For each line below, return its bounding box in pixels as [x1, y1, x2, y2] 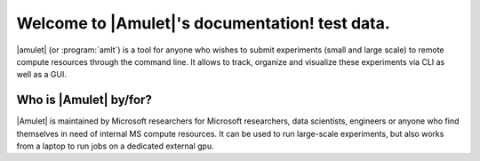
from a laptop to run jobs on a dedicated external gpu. [16, 141, 215, 151]
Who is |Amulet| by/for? [16, 93, 153, 108]
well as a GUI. [16, 69, 67, 80]
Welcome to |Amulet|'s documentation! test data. [16, 13, 390, 33]
